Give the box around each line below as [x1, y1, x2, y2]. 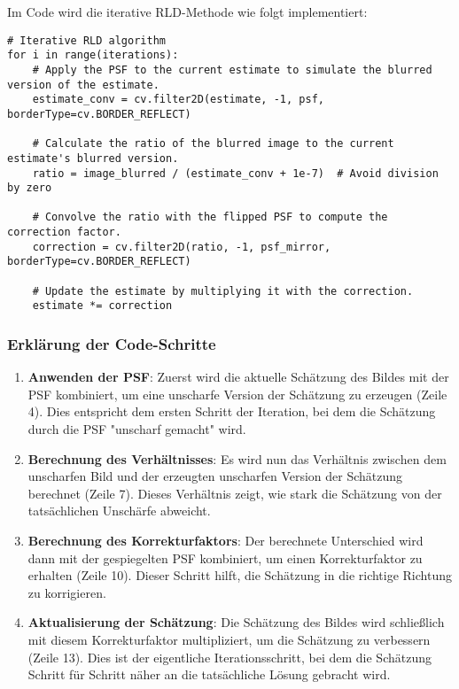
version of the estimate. [7, 78, 159, 91]
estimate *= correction [32, 299, 173, 313]
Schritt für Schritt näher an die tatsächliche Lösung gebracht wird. [27, 665, 391, 684]
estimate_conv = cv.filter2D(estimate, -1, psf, [32, 93, 324, 106]
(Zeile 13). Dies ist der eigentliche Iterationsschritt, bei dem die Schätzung [27, 647, 432, 666]
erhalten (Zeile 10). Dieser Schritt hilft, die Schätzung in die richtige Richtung [27, 566, 452, 584]
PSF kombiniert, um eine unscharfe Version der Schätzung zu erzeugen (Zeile [27, 384, 447, 403]
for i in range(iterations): [7, 49, 179, 62]
